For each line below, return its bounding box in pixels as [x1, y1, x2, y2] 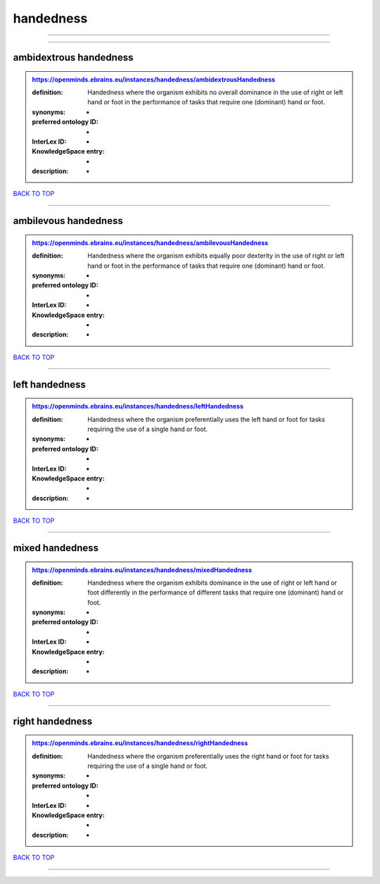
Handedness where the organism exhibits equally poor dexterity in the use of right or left [87, 251, 345, 260]
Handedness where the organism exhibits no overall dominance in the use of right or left [87, 88, 343, 97]
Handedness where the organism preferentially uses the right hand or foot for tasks [87, 752, 330, 760]
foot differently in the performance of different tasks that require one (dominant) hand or [87, 588, 344, 597]
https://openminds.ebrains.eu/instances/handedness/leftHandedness [32, 402, 244, 411]
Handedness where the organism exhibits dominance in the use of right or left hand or [87, 578, 338, 587]
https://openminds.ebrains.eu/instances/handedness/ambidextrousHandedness [32, 75, 276, 84]
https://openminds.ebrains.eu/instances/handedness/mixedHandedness [32, 566, 253, 574]
